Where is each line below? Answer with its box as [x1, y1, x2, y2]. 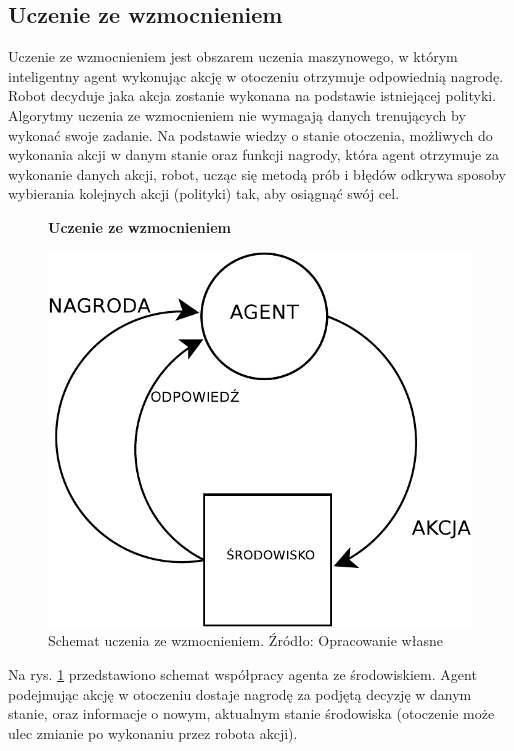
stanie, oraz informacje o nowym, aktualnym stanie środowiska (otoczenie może [8, 703, 495, 724]
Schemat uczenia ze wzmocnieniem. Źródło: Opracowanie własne [48, 630, 443, 651]
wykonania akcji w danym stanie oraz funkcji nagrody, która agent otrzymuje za [8, 144, 500, 165]
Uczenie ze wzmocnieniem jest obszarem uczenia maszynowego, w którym [8, 46, 458, 67]
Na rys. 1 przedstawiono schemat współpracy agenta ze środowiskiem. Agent [8, 664, 477, 685]
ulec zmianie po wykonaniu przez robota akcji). [8, 722, 298, 743]
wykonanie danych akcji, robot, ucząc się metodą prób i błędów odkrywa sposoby [8, 163, 506, 184]
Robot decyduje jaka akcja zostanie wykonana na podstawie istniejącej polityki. [8, 85, 497, 106]
